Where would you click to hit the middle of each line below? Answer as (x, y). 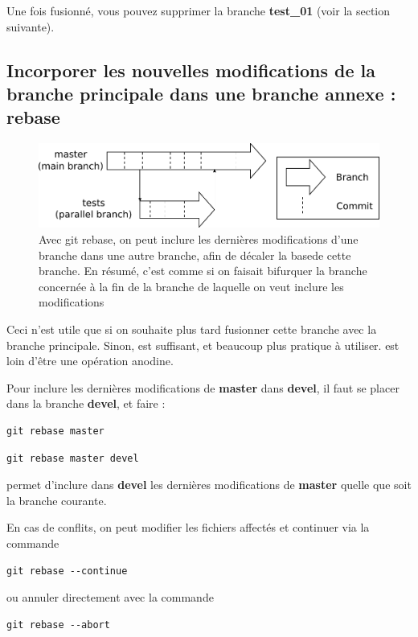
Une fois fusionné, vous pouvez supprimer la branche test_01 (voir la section (199, 10)
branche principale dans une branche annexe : (201, 93)
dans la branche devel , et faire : (86, 403)
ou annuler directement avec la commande (110, 597)
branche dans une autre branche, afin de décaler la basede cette (195, 255)
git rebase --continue (67, 571)
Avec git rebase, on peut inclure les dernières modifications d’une (199, 239)
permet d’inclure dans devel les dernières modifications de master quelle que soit (209, 485)
